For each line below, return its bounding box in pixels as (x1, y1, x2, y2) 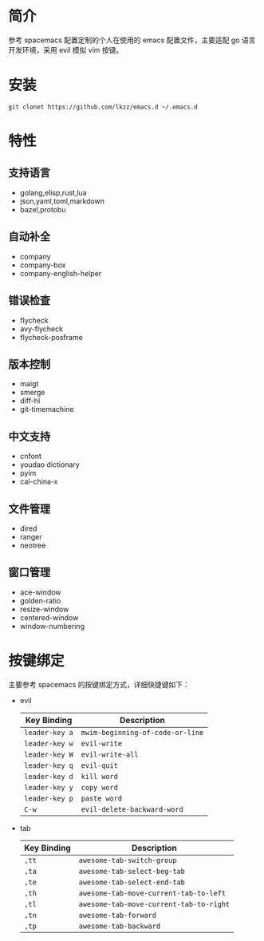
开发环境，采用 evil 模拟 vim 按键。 (8, 45, 124, 54)
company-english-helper (19, 268, 102, 278)
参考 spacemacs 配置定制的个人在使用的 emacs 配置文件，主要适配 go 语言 (8, 35, 256, 45)
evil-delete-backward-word (81, 805, 183, 814)
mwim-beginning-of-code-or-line (81, 728, 204, 737)
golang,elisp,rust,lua (19, 188, 87, 197)
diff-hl (19, 396, 41, 405)
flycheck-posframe (19, 332, 84, 342)
